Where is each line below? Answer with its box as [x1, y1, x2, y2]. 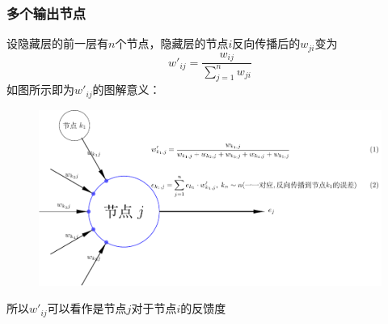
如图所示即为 [6, 81, 74, 98]
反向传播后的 [232, 35, 301, 52]
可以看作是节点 [47, 300, 127, 317]
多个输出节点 [6, 2, 86, 23]
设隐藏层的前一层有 [6, 35, 108, 52]
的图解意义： [92, 81, 161, 98]
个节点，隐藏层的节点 [115, 35, 229, 52]
